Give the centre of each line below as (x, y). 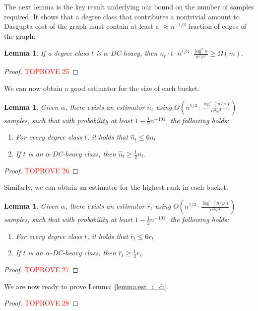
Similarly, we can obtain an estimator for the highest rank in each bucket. (116, 187)
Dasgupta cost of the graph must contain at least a (82, 26)
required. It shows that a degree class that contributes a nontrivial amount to (122, 16)
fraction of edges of (217, 26)
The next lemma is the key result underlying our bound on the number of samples (129, 6)
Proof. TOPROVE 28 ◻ (41, 303)
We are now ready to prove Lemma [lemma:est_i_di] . (87, 286)
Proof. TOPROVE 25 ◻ (41, 71)
